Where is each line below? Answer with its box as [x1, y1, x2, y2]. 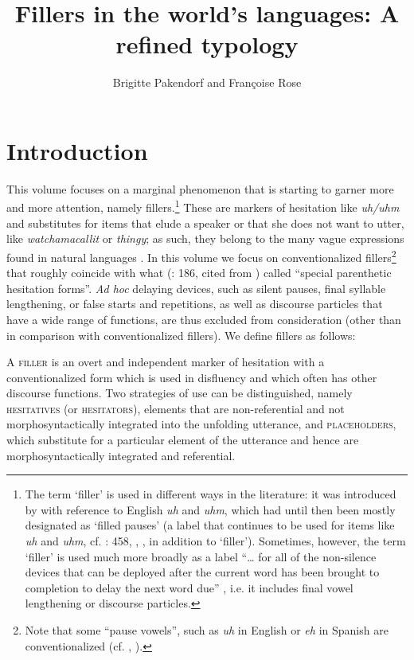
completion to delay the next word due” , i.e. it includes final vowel [25, 579, 353, 596]
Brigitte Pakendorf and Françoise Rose [112, 74, 302, 91]
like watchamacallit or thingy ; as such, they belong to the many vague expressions [6, 230, 404, 247]
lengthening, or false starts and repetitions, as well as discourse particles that [6, 295, 383, 312]
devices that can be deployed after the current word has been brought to [25, 564, 380, 580]
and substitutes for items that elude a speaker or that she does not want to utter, [6, 214, 404, 231]
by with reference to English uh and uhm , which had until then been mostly [25, 501, 396, 517]
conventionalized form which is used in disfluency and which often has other [6, 369, 377, 385]
